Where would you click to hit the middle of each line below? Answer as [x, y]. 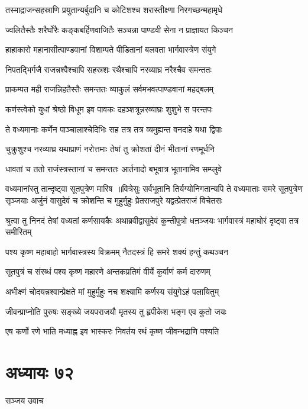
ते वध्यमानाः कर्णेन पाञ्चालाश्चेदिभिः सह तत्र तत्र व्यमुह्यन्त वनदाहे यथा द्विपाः [114, 129]
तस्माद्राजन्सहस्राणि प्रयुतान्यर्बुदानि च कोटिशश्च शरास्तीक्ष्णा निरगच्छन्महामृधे [114, 9]
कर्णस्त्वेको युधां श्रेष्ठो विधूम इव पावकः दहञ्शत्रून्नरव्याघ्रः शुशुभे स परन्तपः [109, 109]
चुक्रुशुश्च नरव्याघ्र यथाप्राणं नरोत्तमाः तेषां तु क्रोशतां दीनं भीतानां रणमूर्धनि [110, 149]
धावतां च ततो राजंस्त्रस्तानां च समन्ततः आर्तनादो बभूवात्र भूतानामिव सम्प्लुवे [114, 168]
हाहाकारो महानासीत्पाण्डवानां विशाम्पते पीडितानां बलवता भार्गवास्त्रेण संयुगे [111, 49]
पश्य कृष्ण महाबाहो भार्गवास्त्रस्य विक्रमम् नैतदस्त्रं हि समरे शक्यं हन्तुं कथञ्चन [117, 251]
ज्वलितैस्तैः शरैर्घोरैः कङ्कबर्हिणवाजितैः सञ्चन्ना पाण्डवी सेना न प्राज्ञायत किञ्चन [119, 29]
